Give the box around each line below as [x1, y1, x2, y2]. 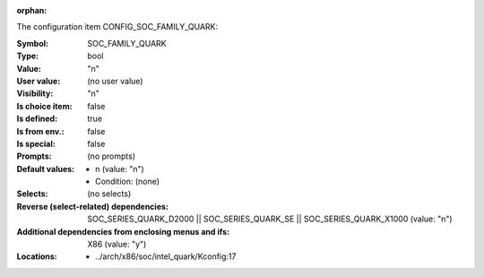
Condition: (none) [95, 176, 160, 187]
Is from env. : [16, 126, 65, 136]
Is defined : [16, 113, 58, 125]
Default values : [16, 163, 75, 174]
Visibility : [16, 88, 54, 99]
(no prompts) [87, 151, 136, 161]
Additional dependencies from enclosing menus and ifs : [16, 226, 230, 237]
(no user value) [87, 75, 143, 86]
